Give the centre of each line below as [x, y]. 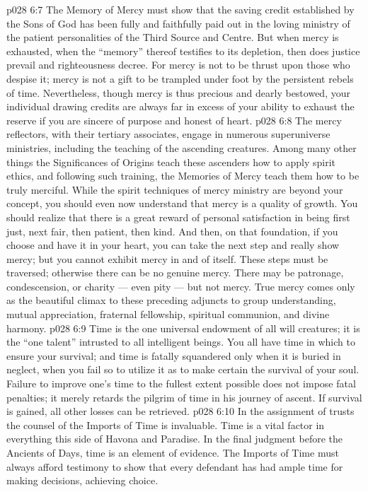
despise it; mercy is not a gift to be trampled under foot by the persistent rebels [180, 78]
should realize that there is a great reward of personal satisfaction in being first [178, 217]
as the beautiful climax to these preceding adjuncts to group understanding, [171, 300]
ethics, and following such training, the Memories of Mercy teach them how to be [183, 176]
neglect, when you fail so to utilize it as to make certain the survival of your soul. [183, 369]
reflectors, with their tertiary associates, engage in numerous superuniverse [168, 134]
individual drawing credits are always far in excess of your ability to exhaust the [180, 106]
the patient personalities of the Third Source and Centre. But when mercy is [173, 37]
